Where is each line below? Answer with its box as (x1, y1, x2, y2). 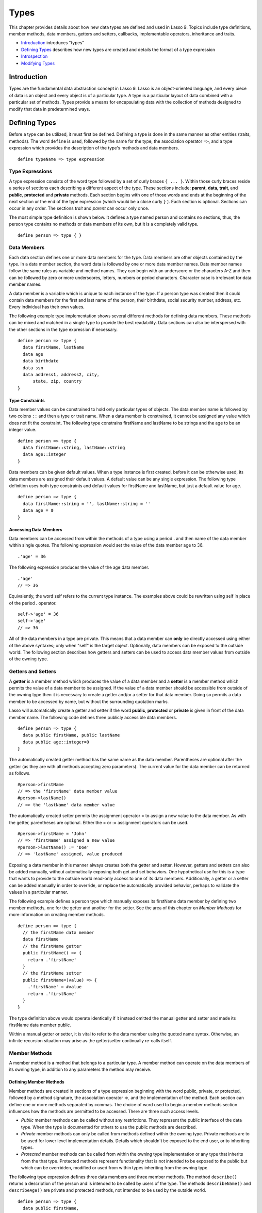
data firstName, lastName (22, 344, 84, 350)
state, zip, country (33, 378, 82, 384)
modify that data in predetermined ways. (9, 106, 90, 112)
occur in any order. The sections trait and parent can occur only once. (9, 205, 149, 211)
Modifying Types (21, 60, 55, 66)
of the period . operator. (9, 600, 57, 606)
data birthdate (22, 358, 59, 364)
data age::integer (22, 452, 66, 457)
